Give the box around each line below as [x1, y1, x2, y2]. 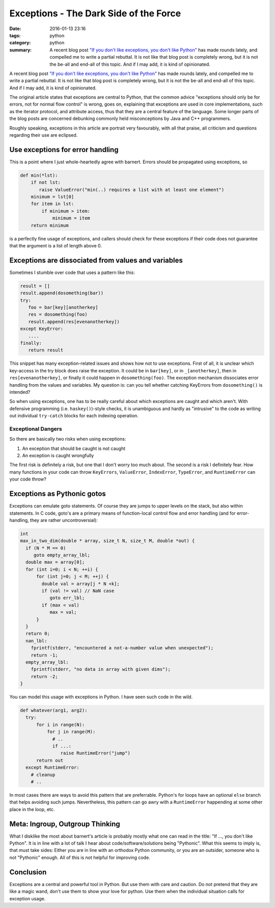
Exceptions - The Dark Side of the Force [9, 8, 181, 19]
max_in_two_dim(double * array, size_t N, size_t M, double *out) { [20, 538, 195, 544]
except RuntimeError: [25, 765, 80, 770]
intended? [9, 389, 31, 395]
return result [28, 347, 64, 353]
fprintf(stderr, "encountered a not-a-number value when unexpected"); [31, 645, 214, 651]
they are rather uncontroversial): [30, 517, 98, 523]
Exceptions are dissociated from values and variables [9, 256, 183, 265]
